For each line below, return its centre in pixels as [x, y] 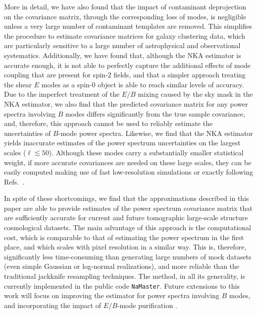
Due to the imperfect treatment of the [62, 94]
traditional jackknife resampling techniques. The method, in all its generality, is [125, 276]
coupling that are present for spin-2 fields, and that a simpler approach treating [125, 75]
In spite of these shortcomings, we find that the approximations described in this [127, 198]
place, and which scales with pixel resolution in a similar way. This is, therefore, [125, 247]
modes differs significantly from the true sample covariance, [155, 113]
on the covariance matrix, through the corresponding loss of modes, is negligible [125, 16]
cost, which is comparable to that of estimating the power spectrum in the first [124, 237]
